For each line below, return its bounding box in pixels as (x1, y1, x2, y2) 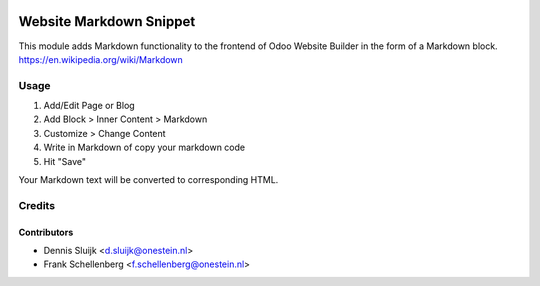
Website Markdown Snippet (18, 13, 196, 30)
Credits (18, 198, 55, 212)
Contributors (18, 226, 74, 238)
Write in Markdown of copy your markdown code (43, 141, 245, 154)
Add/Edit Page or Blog (43, 100, 135, 112)
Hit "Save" (43, 155, 87, 167)
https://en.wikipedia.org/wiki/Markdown (18, 53, 184, 65)
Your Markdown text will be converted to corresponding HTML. (18, 174, 279, 185)
